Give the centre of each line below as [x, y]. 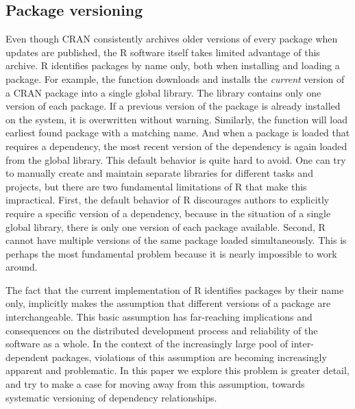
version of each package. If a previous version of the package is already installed [173, 106]
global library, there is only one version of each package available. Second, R [166, 226]
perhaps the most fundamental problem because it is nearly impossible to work [171, 253]
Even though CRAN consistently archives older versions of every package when [172, 39]
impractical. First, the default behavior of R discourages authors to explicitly [168, 200]
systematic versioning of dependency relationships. [111, 397]
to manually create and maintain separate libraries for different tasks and [159, 173]
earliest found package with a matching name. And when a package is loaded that [178, 133]
